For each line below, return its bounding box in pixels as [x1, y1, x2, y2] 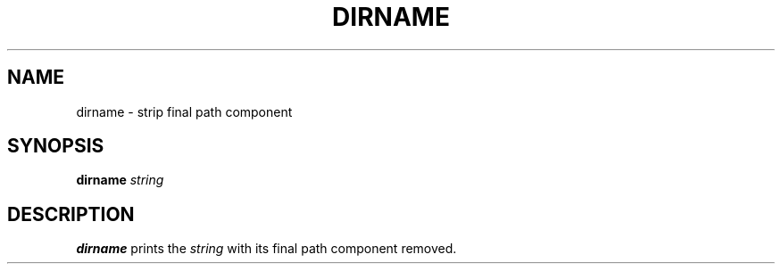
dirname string [76, 172, 164, 188]
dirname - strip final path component [76, 103, 293, 119]
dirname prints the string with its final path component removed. [76, 241, 457, 257]
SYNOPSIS [7, 135, 104, 158]
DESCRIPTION [7, 202, 135, 226]
